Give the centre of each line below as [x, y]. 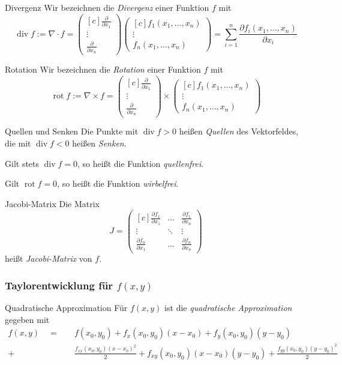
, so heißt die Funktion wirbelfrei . [118, 183]
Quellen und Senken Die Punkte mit [72, 131]
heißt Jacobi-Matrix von [49, 258]
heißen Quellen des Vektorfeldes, [239, 131]
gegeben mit [27, 319]
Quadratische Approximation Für [66, 308]
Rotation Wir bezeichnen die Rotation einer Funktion [103, 69]
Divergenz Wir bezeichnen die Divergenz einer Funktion [107, 7]
